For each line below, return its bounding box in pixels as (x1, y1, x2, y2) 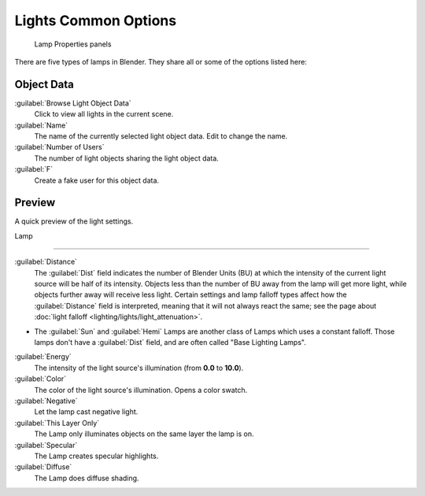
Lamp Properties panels (34, 39, 112, 49)
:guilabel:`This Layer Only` (14, 418, 100, 428)
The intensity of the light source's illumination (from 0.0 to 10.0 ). (34, 363, 244, 372)
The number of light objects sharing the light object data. (34, 154, 220, 163)
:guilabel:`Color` (14, 374, 67, 383)
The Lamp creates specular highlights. (34, 451, 159, 461)
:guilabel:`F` (14, 165, 53, 174)
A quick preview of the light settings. (14, 217, 134, 226)
